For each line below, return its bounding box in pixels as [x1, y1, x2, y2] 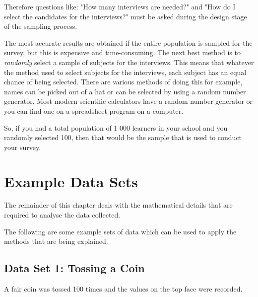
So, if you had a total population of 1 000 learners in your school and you [4, 122, 228, 133]
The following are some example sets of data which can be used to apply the [4, 226, 237, 236]
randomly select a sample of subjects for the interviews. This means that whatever [4, 57, 254, 67]
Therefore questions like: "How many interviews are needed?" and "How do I [4, 1, 236, 11]
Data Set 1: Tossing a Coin [4, 260, 145, 276]
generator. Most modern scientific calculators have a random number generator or [4, 96, 253, 106]
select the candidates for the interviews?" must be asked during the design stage [4, 11, 247, 21]
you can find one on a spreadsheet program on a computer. [4, 105, 184, 116]
